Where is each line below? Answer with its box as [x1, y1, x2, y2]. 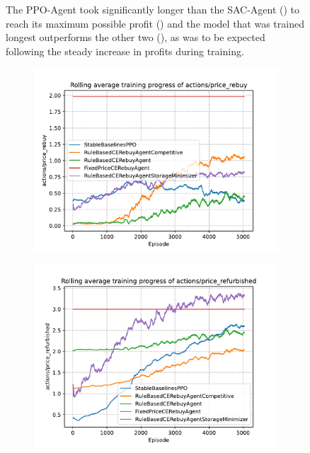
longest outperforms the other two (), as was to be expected [6, 30, 265, 45]
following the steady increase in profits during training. [6, 43, 244, 58]
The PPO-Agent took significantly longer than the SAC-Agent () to [6, 2, 300, 16]
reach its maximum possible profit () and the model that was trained [6, 16, 304, 30]
